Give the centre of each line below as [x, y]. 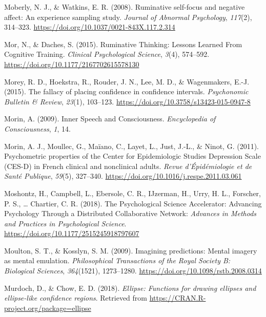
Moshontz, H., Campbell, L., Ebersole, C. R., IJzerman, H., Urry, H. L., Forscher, [132, 193]
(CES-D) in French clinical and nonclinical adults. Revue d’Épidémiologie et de [128, 166]
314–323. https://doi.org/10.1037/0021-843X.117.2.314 [90, 27]
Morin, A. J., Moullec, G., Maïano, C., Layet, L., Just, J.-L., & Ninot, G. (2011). [131, 146]
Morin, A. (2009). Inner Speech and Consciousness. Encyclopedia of [110, 119]
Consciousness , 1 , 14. [37, 128]
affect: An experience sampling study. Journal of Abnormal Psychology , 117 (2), [128, 17]
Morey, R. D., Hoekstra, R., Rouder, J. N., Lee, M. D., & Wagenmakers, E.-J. [127, 81]
